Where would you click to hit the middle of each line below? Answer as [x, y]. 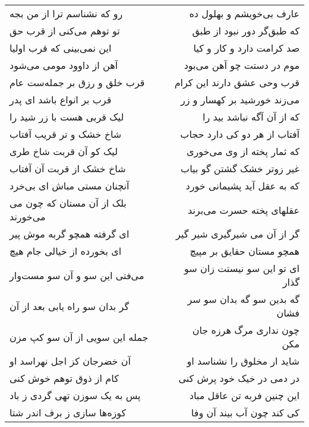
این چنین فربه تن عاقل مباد [244, 395]
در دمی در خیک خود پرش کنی [239, 378]
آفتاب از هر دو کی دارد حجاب [240, 134]
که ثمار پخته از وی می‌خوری [243, 151]
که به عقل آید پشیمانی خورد [242, 186]
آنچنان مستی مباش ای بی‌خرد [70, 186]
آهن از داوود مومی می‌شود [64, 65]
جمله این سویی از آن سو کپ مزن [79, 337]
